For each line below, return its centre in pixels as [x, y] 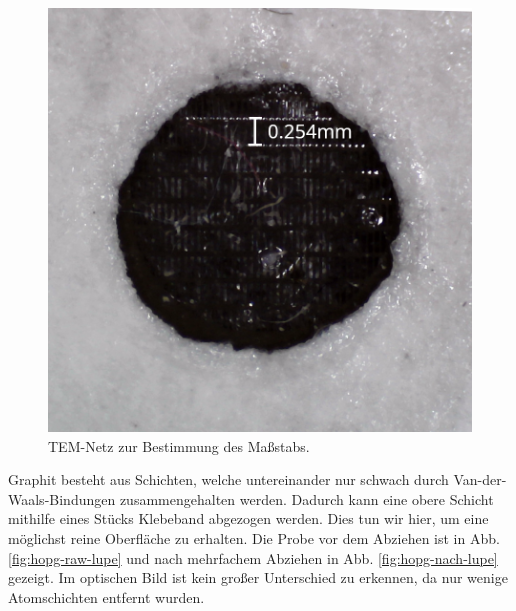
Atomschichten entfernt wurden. [106, 596]
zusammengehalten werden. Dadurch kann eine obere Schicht [306, 498]
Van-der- [480, 479]
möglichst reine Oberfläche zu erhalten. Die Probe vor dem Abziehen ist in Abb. [254, 537]
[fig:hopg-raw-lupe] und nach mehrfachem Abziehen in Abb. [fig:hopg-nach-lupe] [253, 557]
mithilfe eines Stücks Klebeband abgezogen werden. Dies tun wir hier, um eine [248, 518]
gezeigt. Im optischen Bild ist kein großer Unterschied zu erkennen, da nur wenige [258, 577]
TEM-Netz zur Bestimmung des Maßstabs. [179, 445]
